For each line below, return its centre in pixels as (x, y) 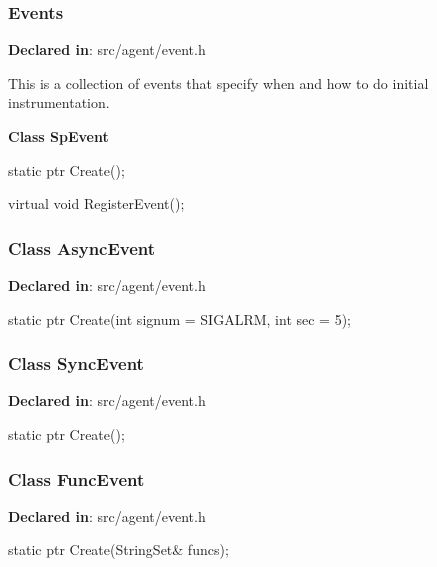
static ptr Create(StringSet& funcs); (118, 549)
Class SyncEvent (76, 363)
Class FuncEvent (76, 478)
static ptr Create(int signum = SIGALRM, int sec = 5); (179, 318)
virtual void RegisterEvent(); (96, 203)
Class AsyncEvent (82, 247)
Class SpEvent (58, 136)
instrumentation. (59, 102)
